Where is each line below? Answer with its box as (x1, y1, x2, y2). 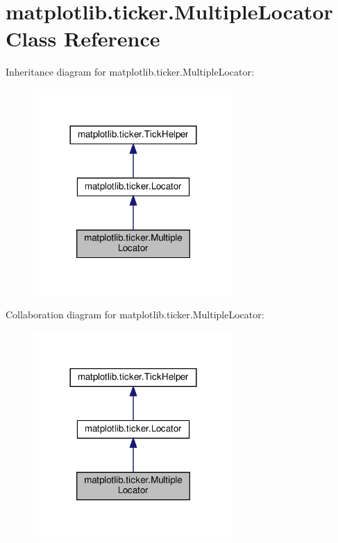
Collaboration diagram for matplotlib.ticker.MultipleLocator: (6, 307, 264, 322)
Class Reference (6, 24, 160, 53)
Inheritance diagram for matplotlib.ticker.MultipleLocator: (6, 64, 254, 79)
